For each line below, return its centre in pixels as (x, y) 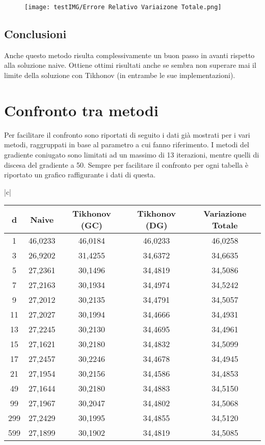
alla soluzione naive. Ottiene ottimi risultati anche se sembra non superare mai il (130, 65)
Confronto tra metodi (81, 110)
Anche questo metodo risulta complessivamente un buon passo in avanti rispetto (129, 55)
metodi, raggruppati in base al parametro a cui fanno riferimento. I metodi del (127, 145)
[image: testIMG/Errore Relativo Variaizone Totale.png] (123, 7)
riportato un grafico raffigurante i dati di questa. (80, 175)
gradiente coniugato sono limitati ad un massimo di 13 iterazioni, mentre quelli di (132, 154)
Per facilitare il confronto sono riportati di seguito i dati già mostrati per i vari (127, 134)
